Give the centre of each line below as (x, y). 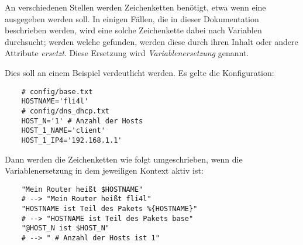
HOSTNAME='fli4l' (55, 101)
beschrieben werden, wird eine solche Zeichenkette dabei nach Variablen (133, 30)
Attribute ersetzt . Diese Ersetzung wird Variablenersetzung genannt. (127, 53)
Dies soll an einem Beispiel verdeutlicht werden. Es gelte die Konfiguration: (140, 72)
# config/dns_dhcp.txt (65, 111)
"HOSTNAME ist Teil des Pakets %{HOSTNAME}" (109, 209)
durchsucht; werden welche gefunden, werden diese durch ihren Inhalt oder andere (151, 41)
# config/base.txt (57, 92)
